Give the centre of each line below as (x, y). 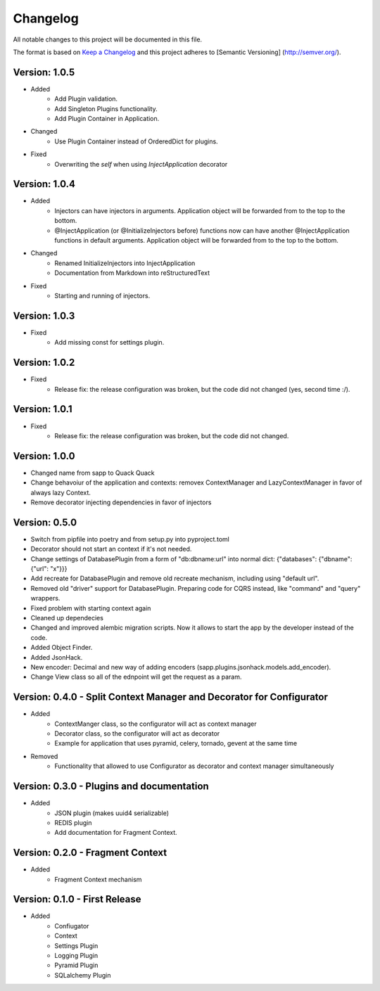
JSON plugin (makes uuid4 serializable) (112, 813)
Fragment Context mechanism (98, 879)
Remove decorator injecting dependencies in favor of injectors (121, 502)
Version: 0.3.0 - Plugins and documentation (111, 787)
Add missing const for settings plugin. (109, 343)
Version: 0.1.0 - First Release (77, 899)
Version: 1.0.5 (44, 72)
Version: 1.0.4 (44, 184)
